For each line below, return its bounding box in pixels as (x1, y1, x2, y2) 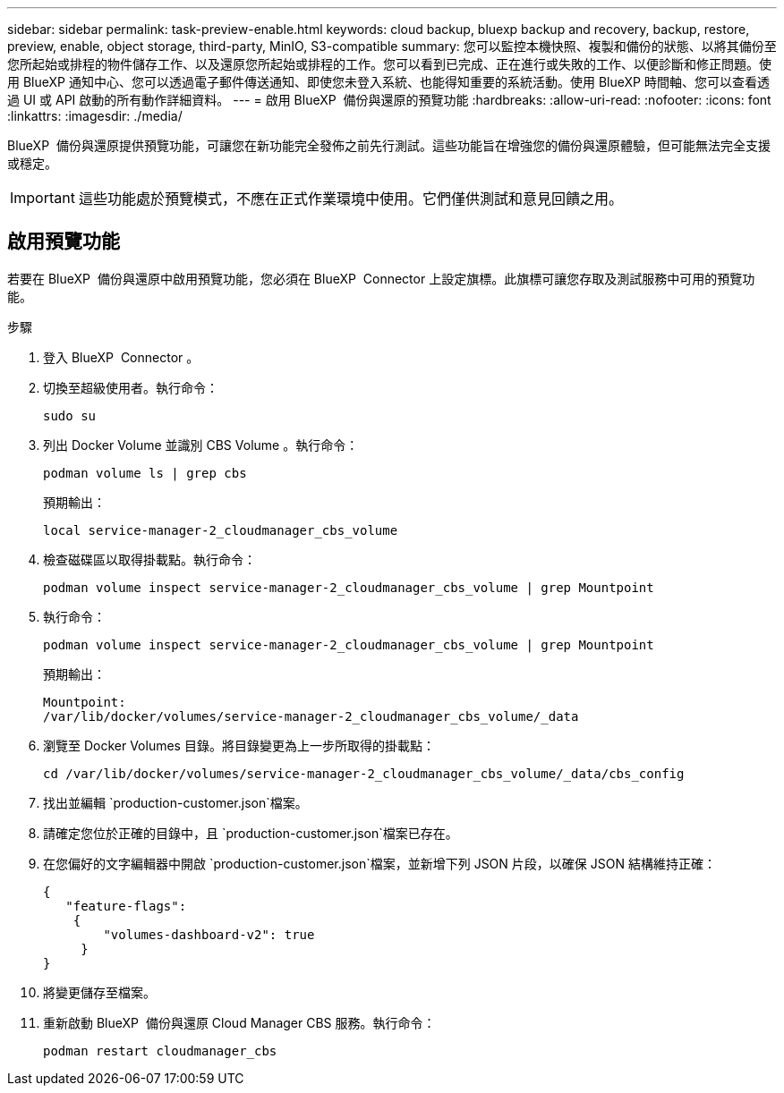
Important (10, 189, 75, 207)
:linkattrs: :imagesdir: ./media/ (7, 108, 183, 123)
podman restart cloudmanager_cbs (43, 1043, 277, 1058)
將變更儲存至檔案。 (43, 984, 156, 1000)
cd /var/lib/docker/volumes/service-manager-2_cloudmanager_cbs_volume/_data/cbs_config (43, 766, 685, 781)
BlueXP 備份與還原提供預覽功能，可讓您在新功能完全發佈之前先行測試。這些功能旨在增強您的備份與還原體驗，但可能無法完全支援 (7, 138, 771, 153)
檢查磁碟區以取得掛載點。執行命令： (43, 551, 256, 567)
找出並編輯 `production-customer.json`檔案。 (43, 794, 308, 810)
